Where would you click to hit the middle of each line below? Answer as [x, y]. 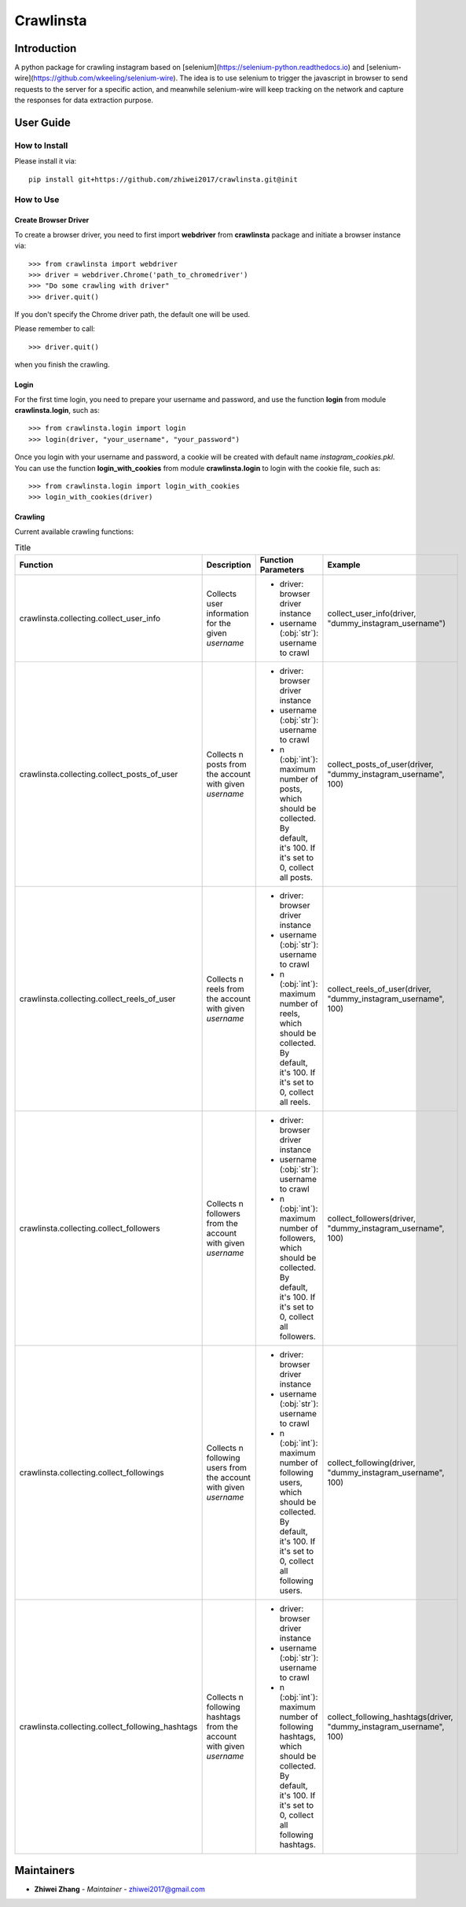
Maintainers [45, 1870]
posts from [226, 764]
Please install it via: [46, 161]
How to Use [37, 199]
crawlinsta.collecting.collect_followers [90, 1228]
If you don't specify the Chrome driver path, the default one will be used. [132, 315]
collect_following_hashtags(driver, [390, 1717]
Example [344, 565]
